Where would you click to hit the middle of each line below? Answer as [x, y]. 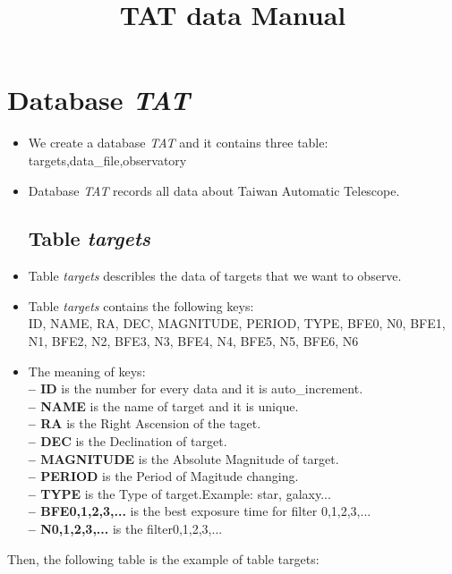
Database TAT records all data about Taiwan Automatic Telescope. [214, 190]
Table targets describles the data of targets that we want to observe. [215, 276]
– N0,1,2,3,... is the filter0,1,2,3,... [125, 529]
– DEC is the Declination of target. [128, 441]
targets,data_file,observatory [107, 160]
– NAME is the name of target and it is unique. [163, 405]
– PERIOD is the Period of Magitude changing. [163, 476]
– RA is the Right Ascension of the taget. [145, 423]
